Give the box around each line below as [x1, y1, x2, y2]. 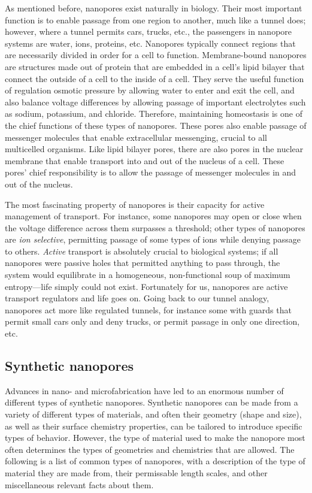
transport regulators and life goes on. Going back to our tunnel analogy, [5, 292, 269, 304]
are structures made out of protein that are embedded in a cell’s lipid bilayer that [5, 60, 305, 72]
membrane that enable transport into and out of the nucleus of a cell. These [5, 154, 284, 167]
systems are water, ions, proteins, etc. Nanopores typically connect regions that [5, 37, 296, 49]
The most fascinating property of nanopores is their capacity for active [5, 198, 265, 210]
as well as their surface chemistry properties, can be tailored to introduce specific [5, 419, 302, 432]
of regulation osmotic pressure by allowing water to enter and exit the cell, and [5, 84, 295, 96]
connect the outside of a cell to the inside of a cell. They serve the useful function [5, 72, 304, 84]
